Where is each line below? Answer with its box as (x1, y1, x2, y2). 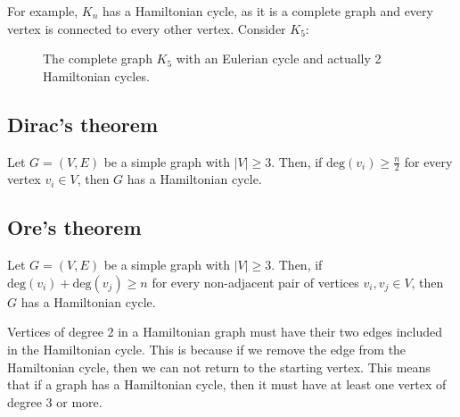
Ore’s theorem (7, 213, 142, 241)
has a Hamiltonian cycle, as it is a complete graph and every (103, 2, 433, 20)
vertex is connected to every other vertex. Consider (7, 19, 286, 38)
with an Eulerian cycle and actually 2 (176, 49, 382, 68)
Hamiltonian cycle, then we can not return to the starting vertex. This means (7, 357, 431, 376)
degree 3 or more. (7, 392, 103, 411)
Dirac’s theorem (7, 110, 159, 138)
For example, (7, 2, 78, 20)
